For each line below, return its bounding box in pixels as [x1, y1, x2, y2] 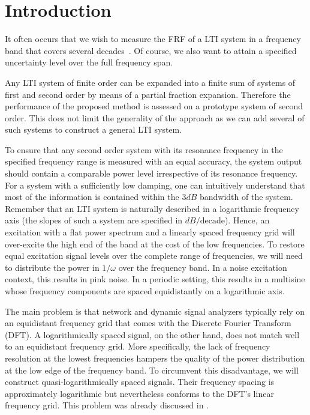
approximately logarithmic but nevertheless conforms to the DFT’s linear [5, 387, 274, 399]
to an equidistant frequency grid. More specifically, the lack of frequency [5, 340, 270, 353]
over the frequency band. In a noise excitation [118, 261, 287, 273]
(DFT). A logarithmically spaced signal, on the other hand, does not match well [5, 328, 300, 341]
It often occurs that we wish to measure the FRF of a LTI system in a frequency [5, 32, 301, 45]
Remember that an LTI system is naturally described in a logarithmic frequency [5, 202, 299, 214]
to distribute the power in [5, 261, 100, 273]
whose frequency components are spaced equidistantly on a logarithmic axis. [5, 285, 285, 297]
